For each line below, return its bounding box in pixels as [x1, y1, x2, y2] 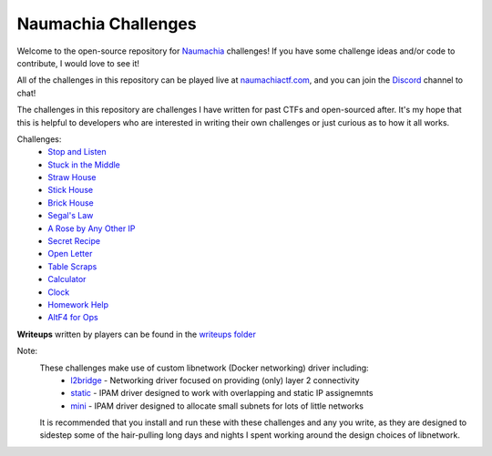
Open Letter [47, 248, 93, 259]
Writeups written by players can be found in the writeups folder [16, 329, 257, 339]
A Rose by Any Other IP [47, 223, 136, 234]
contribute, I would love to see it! [16, 57, 140, 68]
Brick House [47, 197, 95, 208]
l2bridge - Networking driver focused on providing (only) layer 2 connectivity [70, 374, 360, 386]
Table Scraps [47, 260, 97, 272]
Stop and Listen [47, 147, 107, 157]
